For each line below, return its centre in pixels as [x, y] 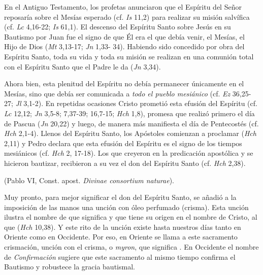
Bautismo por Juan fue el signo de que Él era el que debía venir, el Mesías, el [124, 36]
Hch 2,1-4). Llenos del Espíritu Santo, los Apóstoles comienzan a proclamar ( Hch [130, 133]
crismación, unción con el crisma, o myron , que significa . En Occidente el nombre [131, 247]
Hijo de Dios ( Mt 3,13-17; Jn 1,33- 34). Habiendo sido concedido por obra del [124, 46]
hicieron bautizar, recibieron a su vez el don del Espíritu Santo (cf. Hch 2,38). [125, 163]
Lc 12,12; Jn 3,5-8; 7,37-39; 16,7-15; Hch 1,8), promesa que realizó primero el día [129, 113]
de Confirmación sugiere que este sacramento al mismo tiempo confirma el [120, 256]
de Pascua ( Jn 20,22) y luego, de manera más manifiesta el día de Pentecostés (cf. [131, 123]
